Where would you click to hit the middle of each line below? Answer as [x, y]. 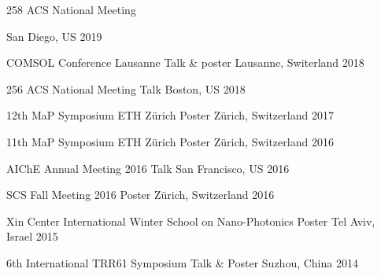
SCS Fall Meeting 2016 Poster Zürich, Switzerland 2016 [141, 195]
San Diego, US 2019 [54, 36]
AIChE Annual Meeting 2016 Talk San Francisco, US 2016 [148, 168]
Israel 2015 [32, 236]
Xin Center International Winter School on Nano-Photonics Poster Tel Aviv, [191, 221]
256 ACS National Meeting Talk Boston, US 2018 [126, 88]
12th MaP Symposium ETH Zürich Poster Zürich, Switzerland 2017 [170, 115]
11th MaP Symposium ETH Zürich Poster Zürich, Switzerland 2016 [170, 141]
